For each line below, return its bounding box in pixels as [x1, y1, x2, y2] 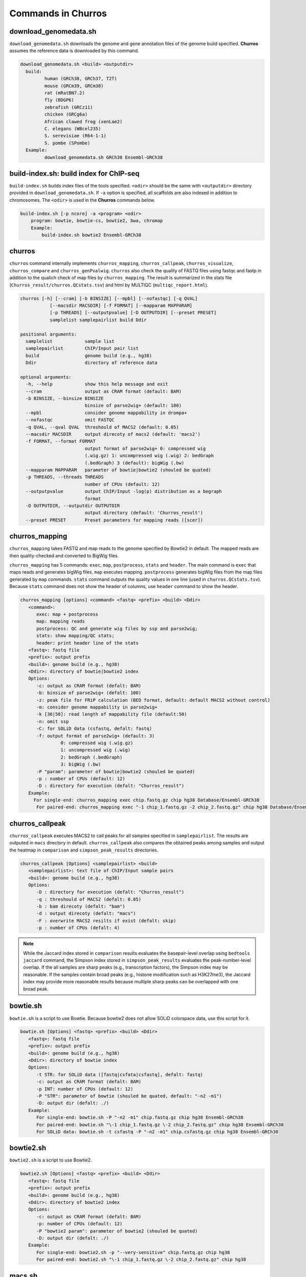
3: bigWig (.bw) [60, 762, 101, 767]
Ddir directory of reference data [25, 360, 158, 366]
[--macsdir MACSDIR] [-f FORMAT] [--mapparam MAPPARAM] [49, 303, 193, 309]
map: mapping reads [36, 619, 85, 624]
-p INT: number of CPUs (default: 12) [36, 1086, 134, 1092]
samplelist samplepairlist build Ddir [49, 317, 147, 323]
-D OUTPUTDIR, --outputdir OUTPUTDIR [25, 503, 120, 508]
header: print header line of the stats [36, 640, 139, 646]
